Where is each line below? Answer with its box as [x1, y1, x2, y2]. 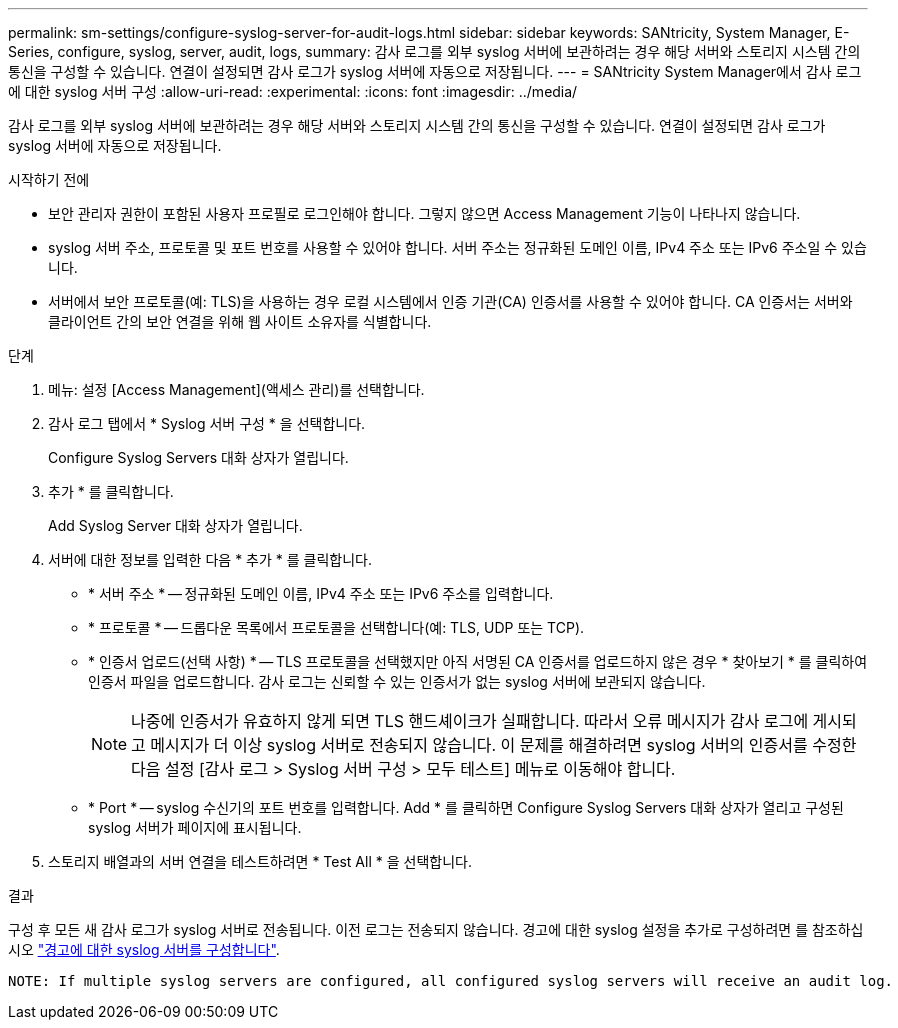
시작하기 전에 [8, 171, 90, 188]
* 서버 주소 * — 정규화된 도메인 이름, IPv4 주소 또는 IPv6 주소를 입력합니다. [88, 585, 554, 602]
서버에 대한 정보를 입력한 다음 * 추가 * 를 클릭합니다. [48, 551, 372, 568]
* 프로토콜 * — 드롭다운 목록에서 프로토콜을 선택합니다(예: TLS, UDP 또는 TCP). [88, 619, 585, 636]
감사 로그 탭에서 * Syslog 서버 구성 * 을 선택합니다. [48, 415, 366, 432]
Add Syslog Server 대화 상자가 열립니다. [48, 517, 303, 534]
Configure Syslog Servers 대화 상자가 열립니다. [48, 449, 349, 466]
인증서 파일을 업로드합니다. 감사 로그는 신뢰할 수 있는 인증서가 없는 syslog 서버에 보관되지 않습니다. [88, 673, 706, 690]
